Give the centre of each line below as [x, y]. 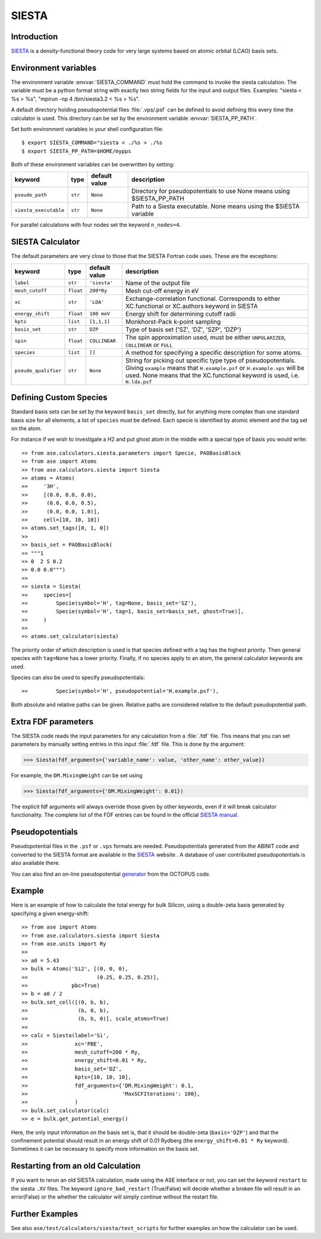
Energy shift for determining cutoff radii [180, 314]
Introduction [34, 37]
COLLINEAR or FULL [149, 344]
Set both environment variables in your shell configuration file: [87, 129]
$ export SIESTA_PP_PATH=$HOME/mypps [77, 151]
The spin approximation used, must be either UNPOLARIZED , [206, 337]
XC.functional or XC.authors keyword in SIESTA [191, 306]
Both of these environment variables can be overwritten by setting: [93, 164]
